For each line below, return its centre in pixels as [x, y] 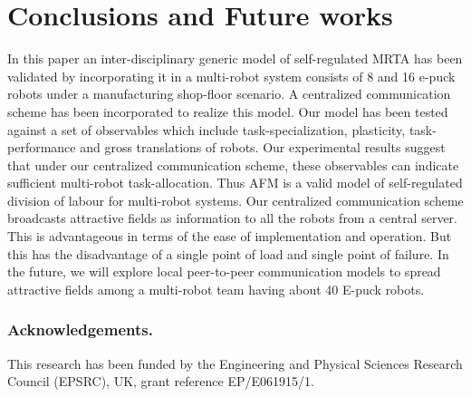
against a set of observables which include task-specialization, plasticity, [207, 129]
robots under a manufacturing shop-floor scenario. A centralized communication [229, 94]
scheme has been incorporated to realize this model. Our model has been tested [228, 111]
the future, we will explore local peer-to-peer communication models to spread [224, 271]
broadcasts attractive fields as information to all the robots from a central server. [232, 218]
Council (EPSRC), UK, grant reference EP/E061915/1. [161, 381]
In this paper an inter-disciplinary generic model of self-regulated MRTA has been [235, 58]
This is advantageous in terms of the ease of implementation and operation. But [230, 236]
